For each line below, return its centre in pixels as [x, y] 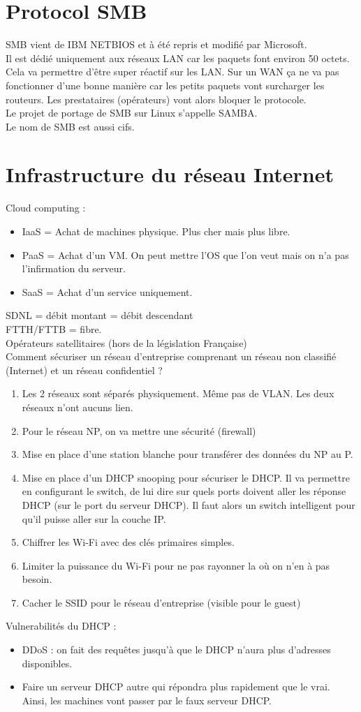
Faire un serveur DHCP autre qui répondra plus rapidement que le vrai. [176, 687]
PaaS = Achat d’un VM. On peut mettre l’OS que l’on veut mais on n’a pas [185, 254]
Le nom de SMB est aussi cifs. [70, 126]
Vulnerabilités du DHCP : [61, 626]
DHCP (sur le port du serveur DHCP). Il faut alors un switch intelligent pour [189, 504]
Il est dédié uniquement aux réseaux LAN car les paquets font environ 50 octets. [178, 58]
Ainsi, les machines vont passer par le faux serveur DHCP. [147, 700]
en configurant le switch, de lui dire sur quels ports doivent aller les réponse [184, 491]
